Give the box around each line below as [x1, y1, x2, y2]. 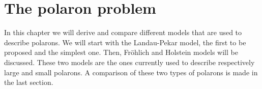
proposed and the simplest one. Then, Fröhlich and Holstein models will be [4, 47, 238, 57]
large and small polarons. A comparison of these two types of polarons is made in [4, 67, 258, 77]
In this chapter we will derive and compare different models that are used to [4, 27, 242, 38]
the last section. [4, 77, 53, 87]
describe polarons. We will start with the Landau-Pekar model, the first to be [4, 37, 246, 47]
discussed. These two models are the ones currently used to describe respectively [4, 56, 255, 67]
